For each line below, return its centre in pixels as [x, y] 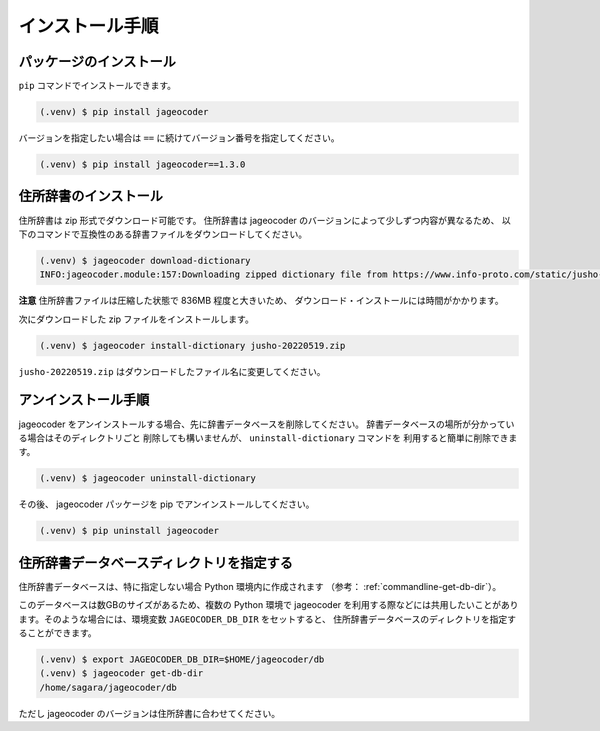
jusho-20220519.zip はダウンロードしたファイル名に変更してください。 [172, 371]
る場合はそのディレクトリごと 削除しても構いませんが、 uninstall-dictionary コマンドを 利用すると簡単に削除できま [268, 437]
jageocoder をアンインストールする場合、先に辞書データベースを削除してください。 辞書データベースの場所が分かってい [266, 424]
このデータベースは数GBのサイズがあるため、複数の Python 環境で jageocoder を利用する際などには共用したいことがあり [268, 605]
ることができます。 [57, 632]
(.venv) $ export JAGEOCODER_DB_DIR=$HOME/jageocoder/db [182, 659]
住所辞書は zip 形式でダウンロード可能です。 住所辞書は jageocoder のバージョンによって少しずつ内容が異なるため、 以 [265, 220]
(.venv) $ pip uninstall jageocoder [129, 531]
